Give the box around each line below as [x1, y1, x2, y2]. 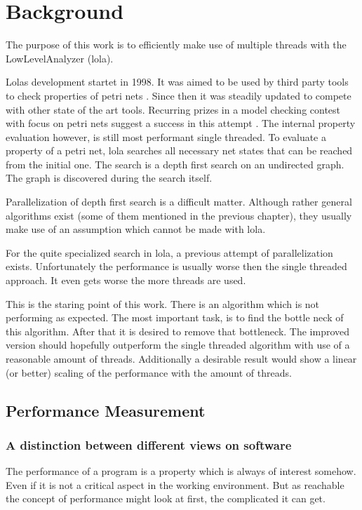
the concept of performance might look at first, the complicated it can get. [6, 491, 326, 506]
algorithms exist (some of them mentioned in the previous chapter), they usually [6, 208, 352, 222]
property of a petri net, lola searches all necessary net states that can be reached [6, 143, 353, 158]
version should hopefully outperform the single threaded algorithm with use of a [6, 337, 350, 352]
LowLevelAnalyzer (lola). [6, 51, 114, 65]
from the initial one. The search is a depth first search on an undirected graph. [6, 156, 344, 171]
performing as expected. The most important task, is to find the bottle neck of [6, 310, 344, 325]
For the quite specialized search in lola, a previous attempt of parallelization [6, 245, 333, 260]
